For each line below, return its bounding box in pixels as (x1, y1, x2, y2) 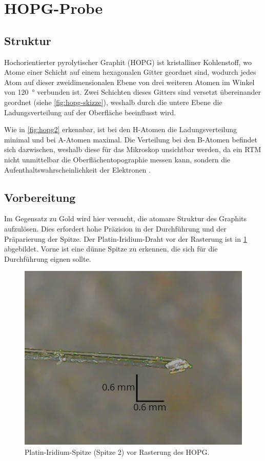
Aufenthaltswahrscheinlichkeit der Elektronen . (4, 164, 151, 175)
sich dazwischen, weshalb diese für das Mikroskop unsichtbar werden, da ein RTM (4, 144, 261, 155)
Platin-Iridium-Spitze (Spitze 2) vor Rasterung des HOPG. (25, 446, 210, 457)
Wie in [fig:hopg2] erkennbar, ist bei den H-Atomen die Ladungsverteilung (4, 124, 237, 135)
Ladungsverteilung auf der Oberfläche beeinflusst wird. (4, 107, 176, 117)
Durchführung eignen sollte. (4, 253, 91, 264)
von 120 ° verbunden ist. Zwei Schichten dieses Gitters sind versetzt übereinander (4, 87, 261, 97)
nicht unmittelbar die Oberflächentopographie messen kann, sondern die (4, 154, 231, 164)
